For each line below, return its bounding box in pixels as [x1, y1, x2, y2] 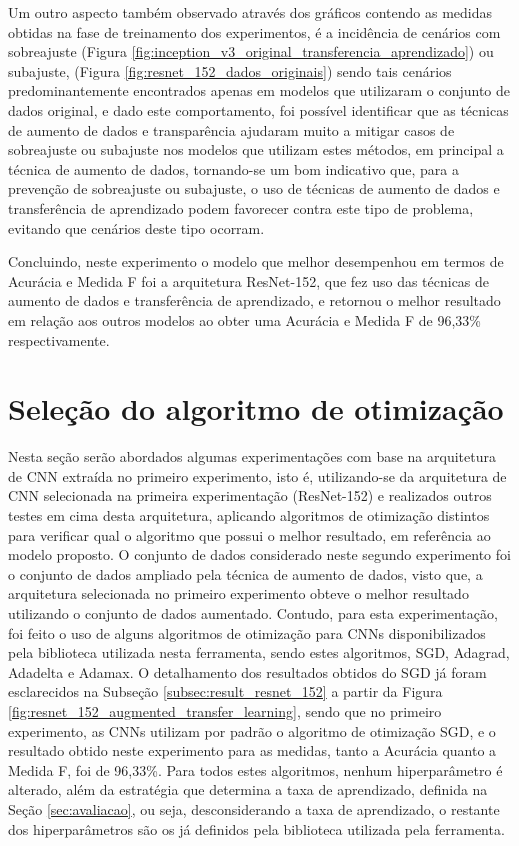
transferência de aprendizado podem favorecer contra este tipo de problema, [8, 197, 474, 218]
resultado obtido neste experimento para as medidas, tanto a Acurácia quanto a [8, 740, 497, 761]
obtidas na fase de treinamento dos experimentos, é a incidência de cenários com [8, 21, 501, 42]
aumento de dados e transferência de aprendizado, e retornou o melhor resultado [8, 290, 501, 311]
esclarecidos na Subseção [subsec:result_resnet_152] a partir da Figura [8, 681, 443, 702]
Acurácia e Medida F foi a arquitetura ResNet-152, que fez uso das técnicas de [8, 270, 490, 291]
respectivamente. [8, 329, 110, 350]
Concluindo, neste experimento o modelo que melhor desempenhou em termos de [8, 251, 504, 272]
